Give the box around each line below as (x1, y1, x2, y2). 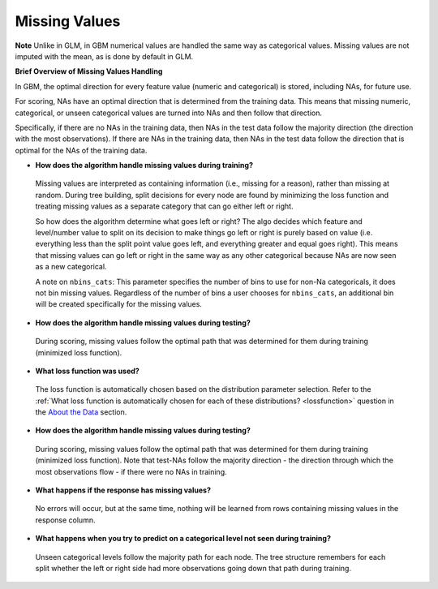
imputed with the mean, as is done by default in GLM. (15, 51, 194, 61)
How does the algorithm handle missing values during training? (35, 161, 253, 170)
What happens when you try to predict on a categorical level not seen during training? (35, 534, 332, 544)
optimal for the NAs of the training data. (15, 145, 148, 155)
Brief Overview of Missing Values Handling (15, 67, 163, 76)
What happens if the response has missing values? (35, 485, 211, 495)
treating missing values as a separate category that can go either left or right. (35, 201, 294, 211)
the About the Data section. (35, 407, 127, 417)
